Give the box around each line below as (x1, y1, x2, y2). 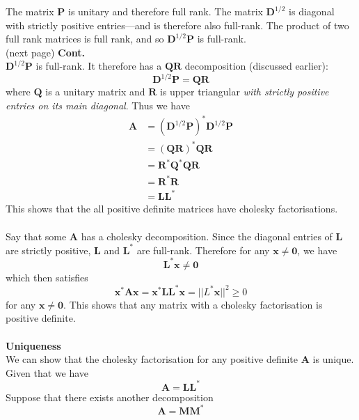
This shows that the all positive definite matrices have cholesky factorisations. (6, 201, 338, 216)
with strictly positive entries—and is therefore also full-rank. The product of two (6, 17, 349, 32)
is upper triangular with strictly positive (159, 84, 329, 99)
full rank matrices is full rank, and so (6, 31, 164, 46)
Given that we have (6, 365, 89, 380)
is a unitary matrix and (45, 84, 145, 99)
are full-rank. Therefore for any (136, 242, 270, 257)
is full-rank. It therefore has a (35, 59, 162, 73)
